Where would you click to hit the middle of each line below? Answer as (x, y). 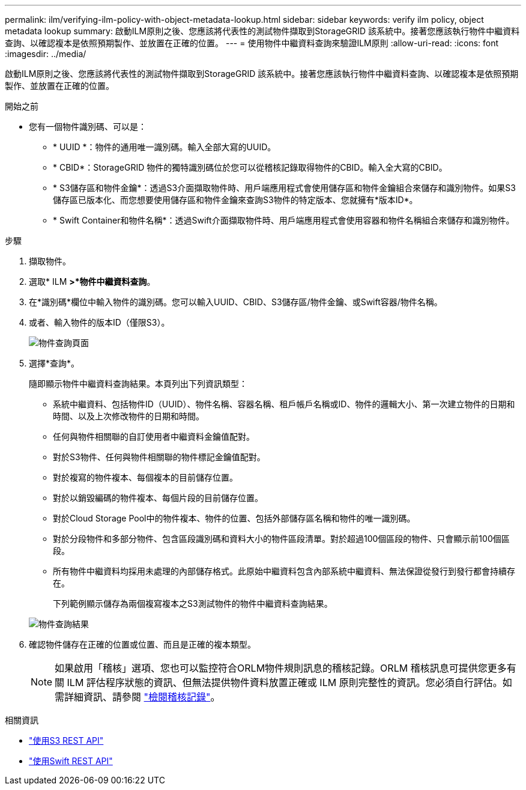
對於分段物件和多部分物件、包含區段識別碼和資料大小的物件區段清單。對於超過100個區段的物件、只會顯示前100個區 (281, 539)
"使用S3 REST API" (66, 740)
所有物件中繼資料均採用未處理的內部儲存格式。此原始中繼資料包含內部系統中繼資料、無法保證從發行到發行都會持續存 (284, 571)
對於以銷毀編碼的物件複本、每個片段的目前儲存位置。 (158, 498)
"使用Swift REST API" (71, 761)
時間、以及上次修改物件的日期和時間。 (128, 416)
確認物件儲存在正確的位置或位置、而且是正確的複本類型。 (142, 644)
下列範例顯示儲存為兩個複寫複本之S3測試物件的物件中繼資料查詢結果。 (193, 603)
